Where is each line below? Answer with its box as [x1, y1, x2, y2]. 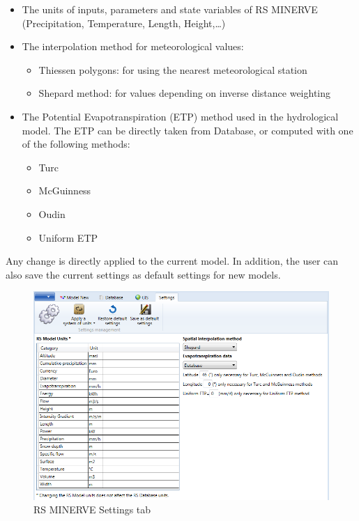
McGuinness [38, 183, 91, 198]
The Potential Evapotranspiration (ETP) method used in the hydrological [22, 109, 339, 123]
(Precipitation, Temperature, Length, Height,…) [22, 15, 226, 30]
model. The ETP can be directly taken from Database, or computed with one [22, 123, 353, 137]
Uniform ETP [38, 230, 98, 244]
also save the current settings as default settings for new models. [6, 267, 281, 281]
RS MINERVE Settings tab [33, 502, 151, 517]
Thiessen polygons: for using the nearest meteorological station [38, 62, 307, 77]
